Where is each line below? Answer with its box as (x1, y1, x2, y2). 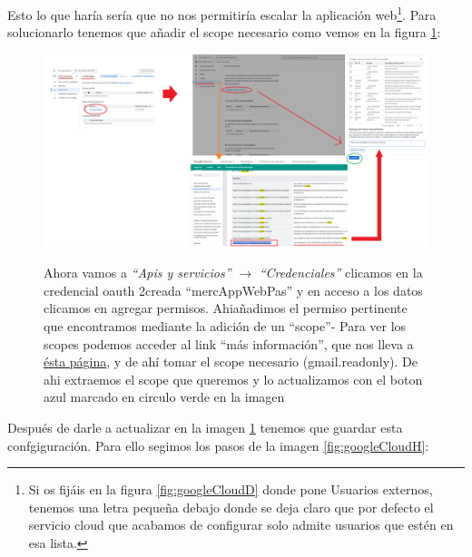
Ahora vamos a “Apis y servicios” (44, 263, 231, 282)
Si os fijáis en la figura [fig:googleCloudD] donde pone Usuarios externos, (28, 480, 433, 499)
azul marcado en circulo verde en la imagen (44, 387, 285, 406)
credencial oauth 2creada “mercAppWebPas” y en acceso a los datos (44, 280, 423, 299)
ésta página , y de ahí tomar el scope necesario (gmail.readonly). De (44, 352, 418, 371)
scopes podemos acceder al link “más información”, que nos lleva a (44, 334, 414, 353)
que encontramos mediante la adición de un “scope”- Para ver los (44, 317, 407, 336)
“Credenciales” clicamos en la (259, 263, 423, 282)
